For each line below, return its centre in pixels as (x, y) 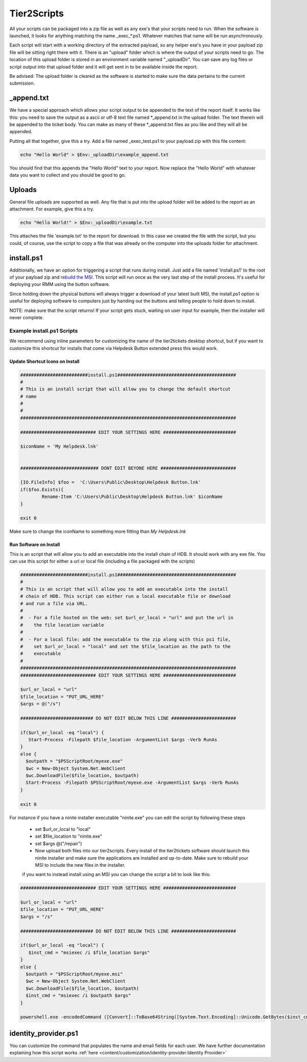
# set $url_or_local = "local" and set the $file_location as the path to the (126, 646)
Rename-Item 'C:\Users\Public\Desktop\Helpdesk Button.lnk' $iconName (132, 497)
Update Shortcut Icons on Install (45, 361)
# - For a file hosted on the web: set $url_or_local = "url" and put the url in (127, 618)
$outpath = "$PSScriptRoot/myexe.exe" (74, 761)
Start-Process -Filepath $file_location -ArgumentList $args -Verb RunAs (123, 740)
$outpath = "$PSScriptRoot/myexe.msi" (74, 974)
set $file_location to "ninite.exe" (69, 836)
